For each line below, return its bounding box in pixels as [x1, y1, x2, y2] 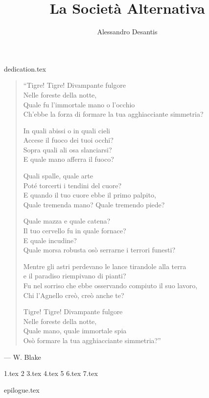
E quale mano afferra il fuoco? [23, 154, 114, 164]
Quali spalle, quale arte [23, 171, 93, 181]
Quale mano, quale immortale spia [23, 325, 127, 336]
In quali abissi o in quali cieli [23, 125, 110, 135]
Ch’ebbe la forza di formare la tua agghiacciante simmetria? [23, 109, 204, 119]
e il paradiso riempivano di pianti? [23, 271, 126, 281]
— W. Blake [4, 351, 41, 362]
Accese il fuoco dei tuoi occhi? [23, 135, 114, 145]
